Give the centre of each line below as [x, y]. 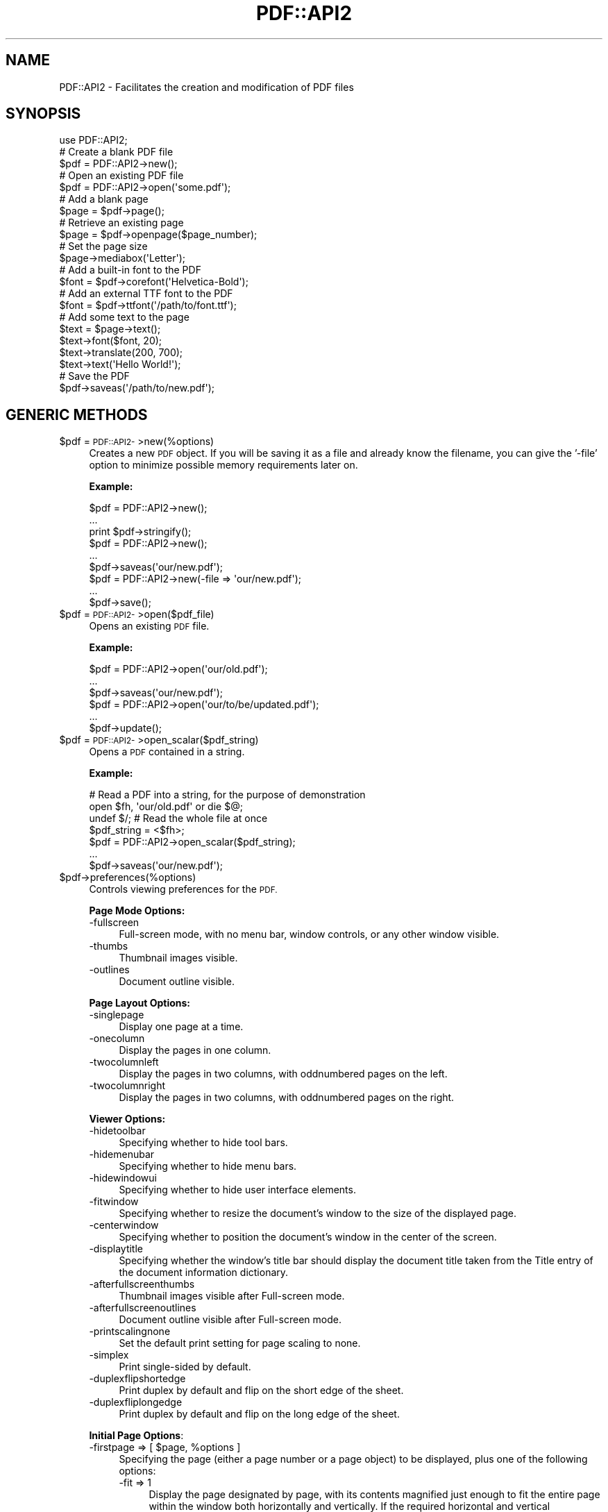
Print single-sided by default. [185, 1367]
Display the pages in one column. [195, 1050]
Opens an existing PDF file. [149, 626]
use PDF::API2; [93, 140]
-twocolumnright [127, 1086]
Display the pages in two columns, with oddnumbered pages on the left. [283, 1074]
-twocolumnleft [124, 1062]
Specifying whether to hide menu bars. [208, 1166]
